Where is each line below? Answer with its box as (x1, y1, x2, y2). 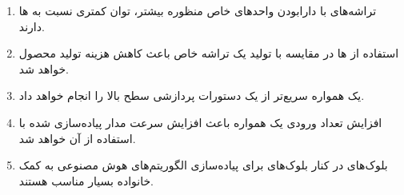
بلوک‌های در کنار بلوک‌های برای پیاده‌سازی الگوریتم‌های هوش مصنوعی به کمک (18, 157, 388, 173)
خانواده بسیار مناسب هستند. (18, 172, 154, 189)
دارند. (18, 18, 45, 34)
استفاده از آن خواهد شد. (18, 129, 136, 146)
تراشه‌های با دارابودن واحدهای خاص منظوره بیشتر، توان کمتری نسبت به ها (18, 2, 377, 18)
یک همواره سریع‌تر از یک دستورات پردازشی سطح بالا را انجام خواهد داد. (18, 87, 365, 104)
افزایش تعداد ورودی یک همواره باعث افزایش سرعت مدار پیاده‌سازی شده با (18, 113, 382, 130)
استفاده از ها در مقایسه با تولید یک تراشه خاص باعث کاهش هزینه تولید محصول (18, 45, 399, 62)
